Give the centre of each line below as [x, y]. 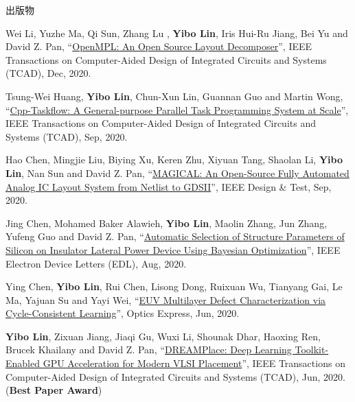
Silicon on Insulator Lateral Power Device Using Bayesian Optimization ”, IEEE [173, 249]
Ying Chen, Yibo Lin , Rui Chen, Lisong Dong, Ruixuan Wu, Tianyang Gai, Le [174, 286]
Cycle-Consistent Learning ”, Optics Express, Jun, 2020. [123, 313]
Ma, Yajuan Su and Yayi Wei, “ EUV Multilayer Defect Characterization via [166, 299]
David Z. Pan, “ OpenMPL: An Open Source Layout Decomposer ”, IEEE [159, 46]
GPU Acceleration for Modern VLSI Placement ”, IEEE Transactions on [194, 363]
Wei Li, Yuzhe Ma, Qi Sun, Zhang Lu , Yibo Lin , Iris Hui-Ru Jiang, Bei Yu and [177, 33]
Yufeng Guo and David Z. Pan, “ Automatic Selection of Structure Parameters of [175, 236]
